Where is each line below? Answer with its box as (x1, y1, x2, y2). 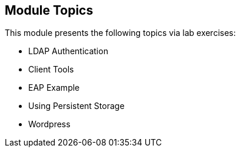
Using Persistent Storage (28, 101, 125, 111)
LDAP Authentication (28, 46, 108, 57)
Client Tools (28, 64, 74, 75)
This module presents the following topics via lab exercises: (5, 28, 236, 38)
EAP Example (28, 82, 80, 93)
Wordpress (28, 119, 71, 130)
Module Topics (5, 3, 94, 18)
